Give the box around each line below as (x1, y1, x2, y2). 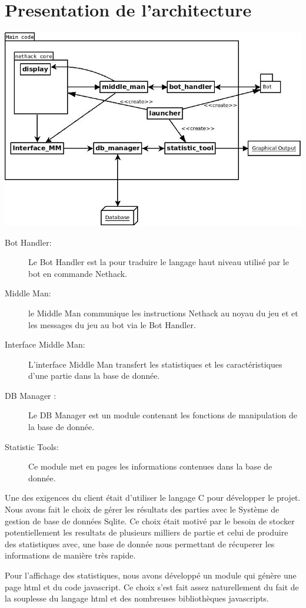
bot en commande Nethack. (28, 267, 127, 279)
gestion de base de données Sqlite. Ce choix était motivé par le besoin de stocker (5, 514, 295, 527)
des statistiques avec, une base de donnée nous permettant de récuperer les (5, 537, 275, 550)
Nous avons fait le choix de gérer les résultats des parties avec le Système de (5, 503, 280, 516)
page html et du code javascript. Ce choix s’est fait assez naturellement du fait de (5, 580, 299, 593)
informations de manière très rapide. (5, 549, 136, 561)
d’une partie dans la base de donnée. (28, 369, 160, 382)
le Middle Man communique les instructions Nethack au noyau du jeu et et (28, 306, 298, 319)
